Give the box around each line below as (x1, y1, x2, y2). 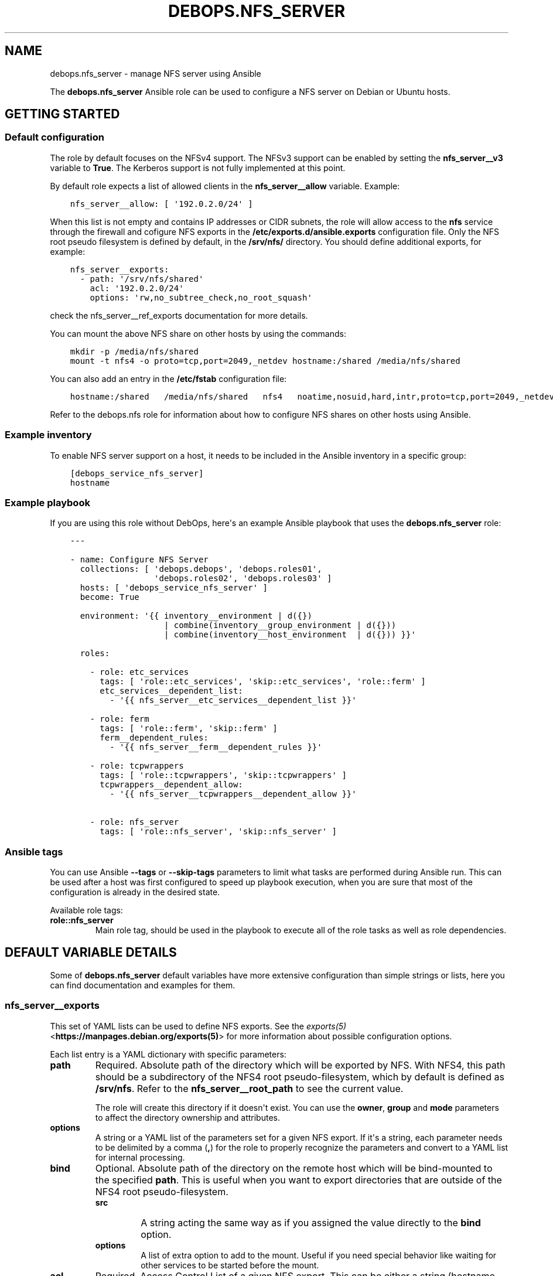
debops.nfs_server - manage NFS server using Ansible (50, 68, 261, 79)
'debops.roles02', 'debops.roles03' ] (154, 574, 332, 584)
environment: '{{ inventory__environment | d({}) (80, 611, 312, 621)
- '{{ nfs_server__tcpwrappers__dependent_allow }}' (110, 789, 357, 799)
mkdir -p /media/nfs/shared (70, 346, 199, 356)
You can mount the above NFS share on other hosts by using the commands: (50, 328, 346, 339)
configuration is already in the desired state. (50, 887, 220, 898)
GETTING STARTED (5, 107, 120, 122)
